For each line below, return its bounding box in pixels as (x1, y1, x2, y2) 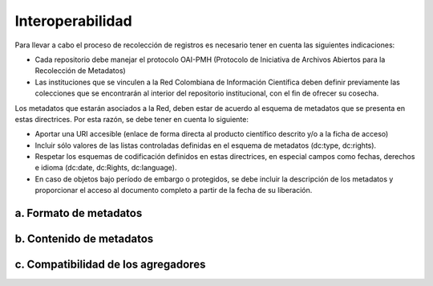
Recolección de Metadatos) (34, 66, 126, 76)
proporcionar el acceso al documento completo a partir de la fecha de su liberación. (34, 186, 313, 195)
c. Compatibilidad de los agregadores (14, 258, 206, 272)
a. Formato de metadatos (14, 206, 143, 220)
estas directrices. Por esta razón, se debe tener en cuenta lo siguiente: (14, 114, 249, 124)
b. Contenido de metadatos (14, 232, 154, 246)
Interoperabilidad (14, 12, 132, 30)
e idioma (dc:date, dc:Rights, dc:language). (34, 163, 177, 173)
